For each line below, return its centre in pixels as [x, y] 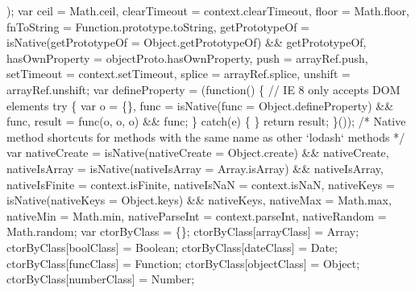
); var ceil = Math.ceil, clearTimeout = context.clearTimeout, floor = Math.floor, [208, 10]
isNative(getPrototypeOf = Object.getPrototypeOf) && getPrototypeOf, [187, 42]
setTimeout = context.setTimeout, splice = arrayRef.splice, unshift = [178, 74]
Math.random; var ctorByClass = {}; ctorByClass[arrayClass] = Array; [183, 231]
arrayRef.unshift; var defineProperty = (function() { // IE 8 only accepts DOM [203, 89]
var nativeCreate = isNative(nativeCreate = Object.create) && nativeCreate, [198, 153]
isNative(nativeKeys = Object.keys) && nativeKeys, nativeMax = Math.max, [199, 200]
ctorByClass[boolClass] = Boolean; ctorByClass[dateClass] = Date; [172, 247]
